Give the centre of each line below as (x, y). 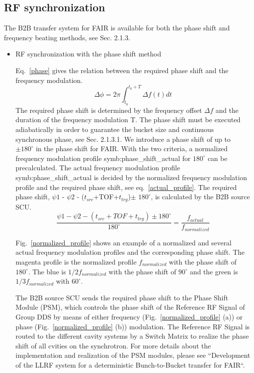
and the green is (214, 271)
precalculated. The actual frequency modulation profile (98, 168)
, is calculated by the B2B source (200, 197)
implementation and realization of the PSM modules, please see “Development (133, 355)
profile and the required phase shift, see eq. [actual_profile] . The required (126, 187)
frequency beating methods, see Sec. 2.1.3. (67, 37)
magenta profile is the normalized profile (76, 261)
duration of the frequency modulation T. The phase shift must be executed (128, 120)
